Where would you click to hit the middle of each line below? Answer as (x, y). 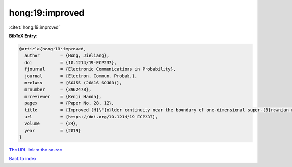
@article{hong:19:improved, (53, 49)
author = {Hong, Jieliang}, (67, 56)
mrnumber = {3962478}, (58, 90)
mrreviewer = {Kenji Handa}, (63, 96)
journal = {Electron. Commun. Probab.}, (81, 76)
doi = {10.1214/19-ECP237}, (71, 62)
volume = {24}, (52, 124)
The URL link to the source (36, 150)
